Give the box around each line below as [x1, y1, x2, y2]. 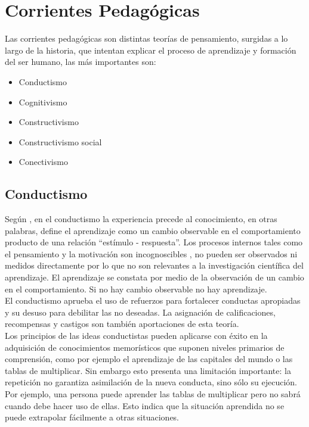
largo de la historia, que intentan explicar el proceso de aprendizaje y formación [5, 43, 296, 56]
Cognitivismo [18, 95, 67, 108]
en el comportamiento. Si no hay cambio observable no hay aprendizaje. [5, 282, 267, 295]
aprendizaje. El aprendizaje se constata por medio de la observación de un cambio [5, 271, 304, 283]
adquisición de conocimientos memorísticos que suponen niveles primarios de [5, 341, 285, 353]
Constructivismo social [18, 135, 102, 148]
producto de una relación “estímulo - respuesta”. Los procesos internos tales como [5, 236, 303, 248]
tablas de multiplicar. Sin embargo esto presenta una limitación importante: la [5, 364, 291, 376]
